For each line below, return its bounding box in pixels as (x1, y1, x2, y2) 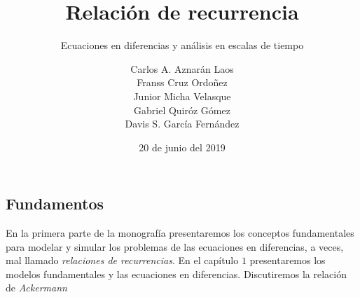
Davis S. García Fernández (125, 116, 240, 131)
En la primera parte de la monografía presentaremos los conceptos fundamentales (6, 226, 354, 240)
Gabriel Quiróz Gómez (134, 102, 230, 117)
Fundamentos (6, 193, 104, 214)
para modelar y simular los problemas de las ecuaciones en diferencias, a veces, (6, 239, 344, 254)
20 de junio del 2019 (139, 139, 226, 154)
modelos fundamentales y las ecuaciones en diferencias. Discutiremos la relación (6, 266, 347, 281)
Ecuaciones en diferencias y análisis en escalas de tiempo (60, 38, 304, 53)
